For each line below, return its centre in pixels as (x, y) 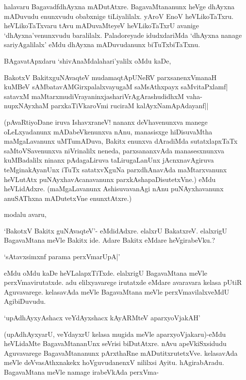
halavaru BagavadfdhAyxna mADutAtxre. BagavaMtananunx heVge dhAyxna (119, 6)
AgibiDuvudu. (25, 301)
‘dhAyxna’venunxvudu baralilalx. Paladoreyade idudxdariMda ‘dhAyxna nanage (123, 35)
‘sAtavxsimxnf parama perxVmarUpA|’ (62, 256)
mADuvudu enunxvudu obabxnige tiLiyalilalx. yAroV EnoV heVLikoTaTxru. (119, 16)
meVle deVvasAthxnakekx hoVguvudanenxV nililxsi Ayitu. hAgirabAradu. (114, 362)
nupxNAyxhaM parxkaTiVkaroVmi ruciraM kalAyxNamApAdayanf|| (106, 106)
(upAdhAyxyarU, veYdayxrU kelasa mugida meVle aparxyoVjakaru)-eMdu (115, 334)
